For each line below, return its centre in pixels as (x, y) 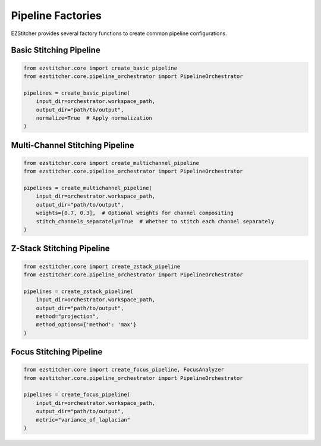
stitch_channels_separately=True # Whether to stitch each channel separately (155, 221)
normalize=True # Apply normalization (94, 118)
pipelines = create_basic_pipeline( (77, 93)
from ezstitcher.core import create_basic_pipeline (100, 68)
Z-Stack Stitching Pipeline (60, 249)
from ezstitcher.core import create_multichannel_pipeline (111, 163)
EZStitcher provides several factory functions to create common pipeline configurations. (119, 33)
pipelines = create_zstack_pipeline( (78, 291)
